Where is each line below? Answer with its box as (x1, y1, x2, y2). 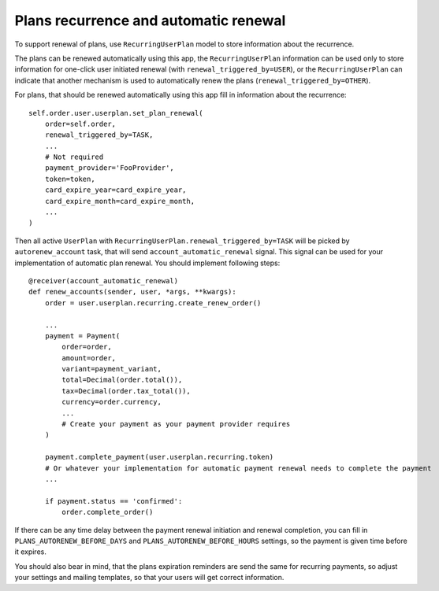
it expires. (14, 547, 47, 556)
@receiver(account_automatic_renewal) (28, 276, 179, 285)
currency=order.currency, (61, 397, 162, 407)
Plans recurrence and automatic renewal (14, 12, 286, 29)
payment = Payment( (44, 331, 121, 340)
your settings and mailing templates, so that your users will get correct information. (14, 573, 285, 582)
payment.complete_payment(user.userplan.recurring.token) (44, 452, 274, 462)
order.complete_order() (61, 508, 154, 517)
